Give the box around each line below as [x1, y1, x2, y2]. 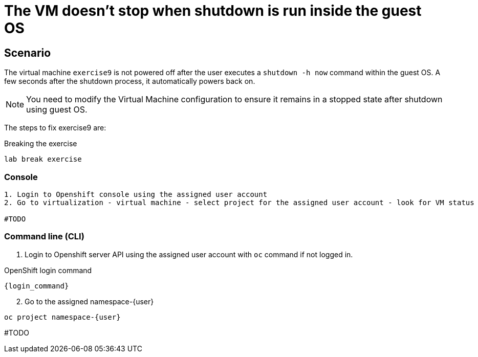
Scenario [4, 46, 51, 59]
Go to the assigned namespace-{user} [25, 297, 154, 306]
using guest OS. [26, 104, 88, 115]
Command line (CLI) [4, 231, 84, 242]
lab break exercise [4, 155, 82, 164]
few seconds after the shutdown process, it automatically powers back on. [4, 77, 255, 86]
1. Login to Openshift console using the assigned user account [4, 190, 268, 198]
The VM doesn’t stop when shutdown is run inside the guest [4, 2, 422, 19]
